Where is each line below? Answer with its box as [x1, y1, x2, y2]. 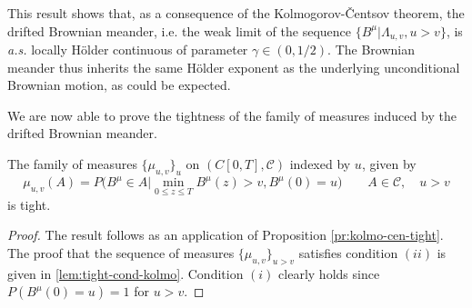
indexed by [289, 154, 351, 174]
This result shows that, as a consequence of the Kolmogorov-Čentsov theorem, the [7, 4, 465, 22]
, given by [361, 154, 417, 174]
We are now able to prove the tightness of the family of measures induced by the [7, 105, 457, 124]
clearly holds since [278, 263, 380, 283]
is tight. [7, 194, 51, 214]
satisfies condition [298, 243, 398, 262]
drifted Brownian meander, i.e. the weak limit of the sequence [7, 21, 351, 40]
